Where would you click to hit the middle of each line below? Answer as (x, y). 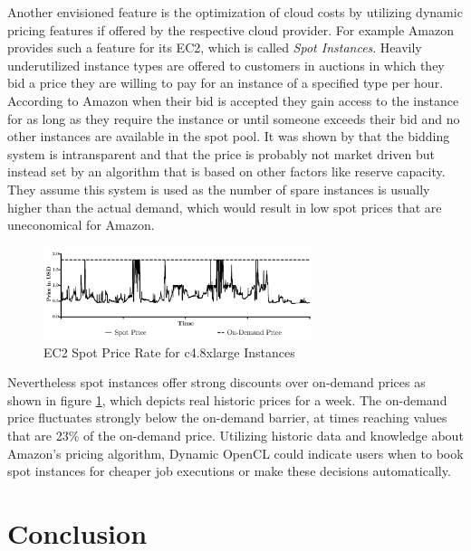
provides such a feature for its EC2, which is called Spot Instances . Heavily (215, 47)
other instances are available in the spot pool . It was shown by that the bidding (229, 136)
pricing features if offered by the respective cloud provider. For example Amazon (231, 29)
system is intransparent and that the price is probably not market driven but (221, 153)
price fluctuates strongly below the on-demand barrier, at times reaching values (227, 418)
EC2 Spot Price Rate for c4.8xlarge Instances (169, 351)
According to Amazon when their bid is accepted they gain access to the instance (233, 100)
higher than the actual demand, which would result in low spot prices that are (225, 207)
